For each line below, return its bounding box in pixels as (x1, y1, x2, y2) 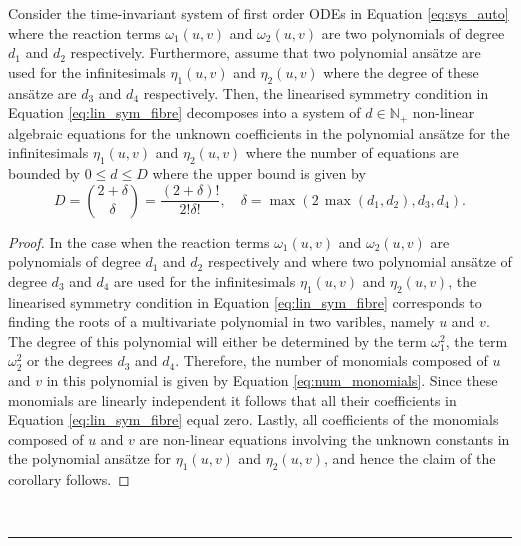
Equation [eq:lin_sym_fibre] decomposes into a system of (8, 102, 361, 123)
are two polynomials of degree (321, 22, 505, 43)
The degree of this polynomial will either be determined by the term (8, 330, 427, 351)
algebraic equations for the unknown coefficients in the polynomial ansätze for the (8, 122, 510, 143)
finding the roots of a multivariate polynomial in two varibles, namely (8, 311, 435, 332)
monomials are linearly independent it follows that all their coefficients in (8, 389, 457, 410)
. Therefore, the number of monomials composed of (175, 350, 488, 371)
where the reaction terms (8, 22, 161, 43)
